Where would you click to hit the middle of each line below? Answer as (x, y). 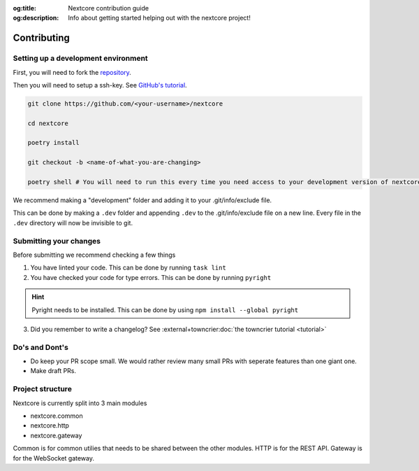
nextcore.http (50, 426)
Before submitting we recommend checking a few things (94, 255)
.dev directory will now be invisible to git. (73, 223)
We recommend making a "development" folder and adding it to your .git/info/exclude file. (142, 200)
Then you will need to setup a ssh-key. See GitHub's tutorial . (100, 85)
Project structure (43, 389)
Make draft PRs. (53, 371)
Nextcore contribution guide (109, 8)
